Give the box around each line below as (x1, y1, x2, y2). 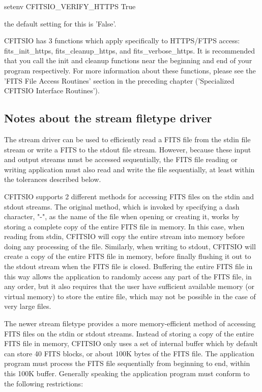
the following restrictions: (4, 378, 83, 388)
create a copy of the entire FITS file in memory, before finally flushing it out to (4, 251, 251, 262)
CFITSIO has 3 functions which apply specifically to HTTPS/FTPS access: (4, 35, 240, 46)
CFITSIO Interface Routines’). (4, 85, 100, 96)
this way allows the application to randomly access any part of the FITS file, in (4, 271, 252, 281)
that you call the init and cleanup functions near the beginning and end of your (4, 55, 252, 66)
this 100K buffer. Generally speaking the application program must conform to (4, 368, 250, 379)
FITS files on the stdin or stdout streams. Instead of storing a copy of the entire (4, 328, 254, 338)
